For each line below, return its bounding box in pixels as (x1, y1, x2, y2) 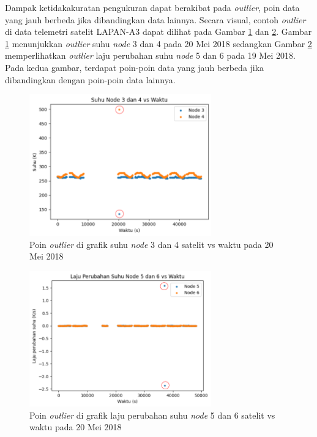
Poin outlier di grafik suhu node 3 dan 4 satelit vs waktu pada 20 (29, 237, 274, 250)
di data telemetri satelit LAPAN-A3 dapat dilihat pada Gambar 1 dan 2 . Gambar (5, 25, 312, 38)
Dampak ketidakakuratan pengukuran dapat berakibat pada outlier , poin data (5, 1, 300, 13)
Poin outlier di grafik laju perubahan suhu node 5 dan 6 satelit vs (29, 408, 275, 421)
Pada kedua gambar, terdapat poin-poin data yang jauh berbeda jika (5, 61, 264, 73)
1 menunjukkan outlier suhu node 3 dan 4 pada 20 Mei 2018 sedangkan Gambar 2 (5, 37, 312, 50)
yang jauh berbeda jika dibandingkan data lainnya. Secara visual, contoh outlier (5, 13, 306, 26)
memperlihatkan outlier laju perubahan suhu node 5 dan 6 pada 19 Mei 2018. (5, 49, 296, 62)
